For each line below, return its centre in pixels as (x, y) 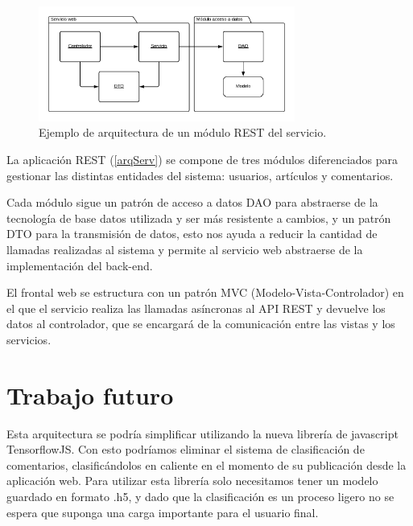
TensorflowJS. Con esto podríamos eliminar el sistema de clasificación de (186, 449)
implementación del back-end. (80, 265)
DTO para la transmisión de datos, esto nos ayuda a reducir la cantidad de (192, 234)
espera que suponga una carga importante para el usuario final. (163, 512)
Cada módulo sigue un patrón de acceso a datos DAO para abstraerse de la (192, 202)
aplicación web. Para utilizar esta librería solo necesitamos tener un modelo (192, 481)
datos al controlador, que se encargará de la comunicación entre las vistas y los (201, 324)
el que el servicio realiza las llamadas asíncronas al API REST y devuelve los (196, 308)
